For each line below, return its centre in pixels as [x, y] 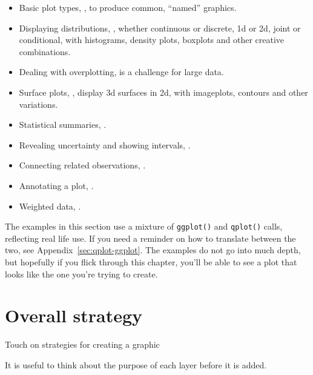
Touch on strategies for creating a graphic [82, 344]
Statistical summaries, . [63, 124]
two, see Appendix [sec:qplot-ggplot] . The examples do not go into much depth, [153, 250]
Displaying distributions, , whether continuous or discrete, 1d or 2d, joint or [160, 28]
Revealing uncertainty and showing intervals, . [105, 144]
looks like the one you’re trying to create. [81, 274]
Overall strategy [74, 315]
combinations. [45, 51]
